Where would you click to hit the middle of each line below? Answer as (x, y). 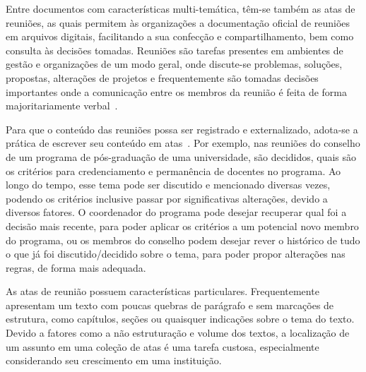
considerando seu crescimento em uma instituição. (114, 360)
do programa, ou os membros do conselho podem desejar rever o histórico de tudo (183, 240)
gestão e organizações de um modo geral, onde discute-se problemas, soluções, (174, 64)
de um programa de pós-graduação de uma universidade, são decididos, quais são (181, 156)
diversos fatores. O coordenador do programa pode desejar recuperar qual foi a (176, 212)
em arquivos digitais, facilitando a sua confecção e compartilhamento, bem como (180, 36)
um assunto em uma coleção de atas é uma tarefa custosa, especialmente (163, 346)
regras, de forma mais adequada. (76, 267)
